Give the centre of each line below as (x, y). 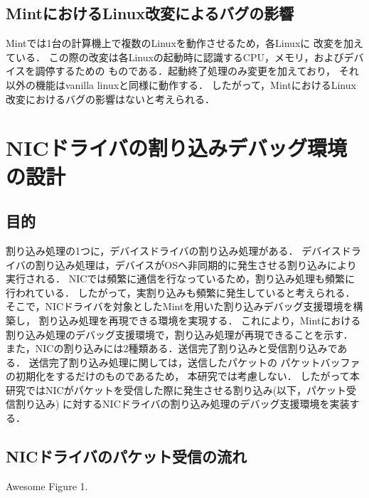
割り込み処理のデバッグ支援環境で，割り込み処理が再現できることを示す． (180, 334)
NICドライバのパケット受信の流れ (127, 456)
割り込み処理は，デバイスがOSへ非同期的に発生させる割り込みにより (196, 264)
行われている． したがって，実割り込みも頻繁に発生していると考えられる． (181, 292)
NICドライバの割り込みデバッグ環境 (177, 148)
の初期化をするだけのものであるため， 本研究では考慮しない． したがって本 (183, 376)
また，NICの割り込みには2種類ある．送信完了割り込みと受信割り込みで (172, 348)
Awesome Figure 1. (47, 486)
